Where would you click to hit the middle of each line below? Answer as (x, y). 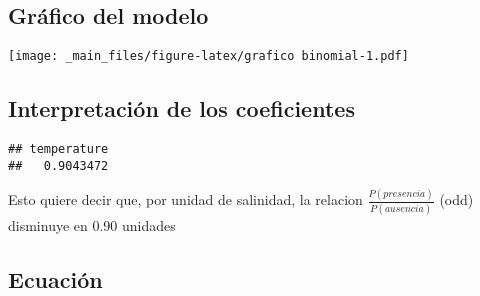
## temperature (58, 149)
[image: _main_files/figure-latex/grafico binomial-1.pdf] (208, 56)
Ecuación (55, 278)
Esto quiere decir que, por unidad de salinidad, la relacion (185, 199)
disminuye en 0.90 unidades (92, 225)
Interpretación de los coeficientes (181, 108)
